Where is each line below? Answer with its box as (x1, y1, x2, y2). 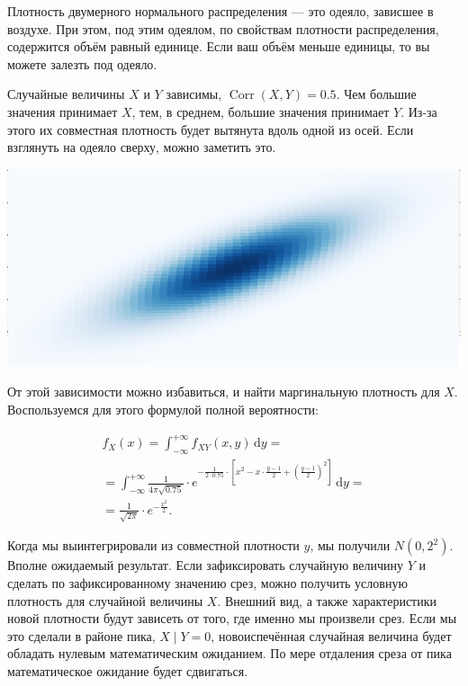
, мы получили (310, 536, 391, 555)
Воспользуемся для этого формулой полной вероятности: (7, 399, 319, 418)
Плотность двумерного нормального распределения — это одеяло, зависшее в (7, 2, 434, 20)
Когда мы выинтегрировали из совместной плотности (7, 536, 300, 555)
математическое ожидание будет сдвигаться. (7, 661, 248, 680)
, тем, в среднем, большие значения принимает (131, 102, 390, 120)
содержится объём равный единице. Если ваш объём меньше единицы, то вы (7, 37, 430, 56)
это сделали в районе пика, (7, 626, 156, 645)
